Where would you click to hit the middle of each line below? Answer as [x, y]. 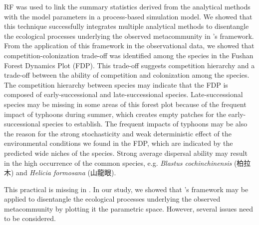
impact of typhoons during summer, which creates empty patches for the [115, 114]
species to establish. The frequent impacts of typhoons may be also [145, 124]
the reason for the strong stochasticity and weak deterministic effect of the [118, 133]
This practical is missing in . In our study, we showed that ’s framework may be [126, 189]
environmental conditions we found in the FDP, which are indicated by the [119, 143]
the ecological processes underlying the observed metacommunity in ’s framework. [129, 36]
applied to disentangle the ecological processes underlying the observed [112, 199]
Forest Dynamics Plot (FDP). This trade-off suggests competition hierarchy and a [129, 65]
